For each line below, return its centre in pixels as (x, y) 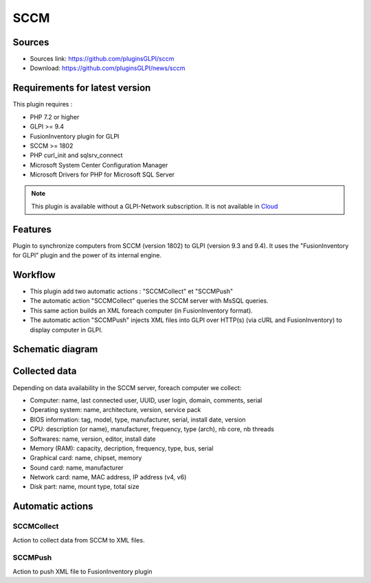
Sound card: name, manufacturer (77, 468)
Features (32, 229)
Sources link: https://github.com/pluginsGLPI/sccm (102, 59)
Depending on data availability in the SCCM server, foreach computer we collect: (127, 387)
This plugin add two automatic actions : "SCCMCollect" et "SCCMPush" (132, 291)
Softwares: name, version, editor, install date (93, 439)
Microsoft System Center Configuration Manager (99, 165)
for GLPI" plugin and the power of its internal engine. (87, 255)
